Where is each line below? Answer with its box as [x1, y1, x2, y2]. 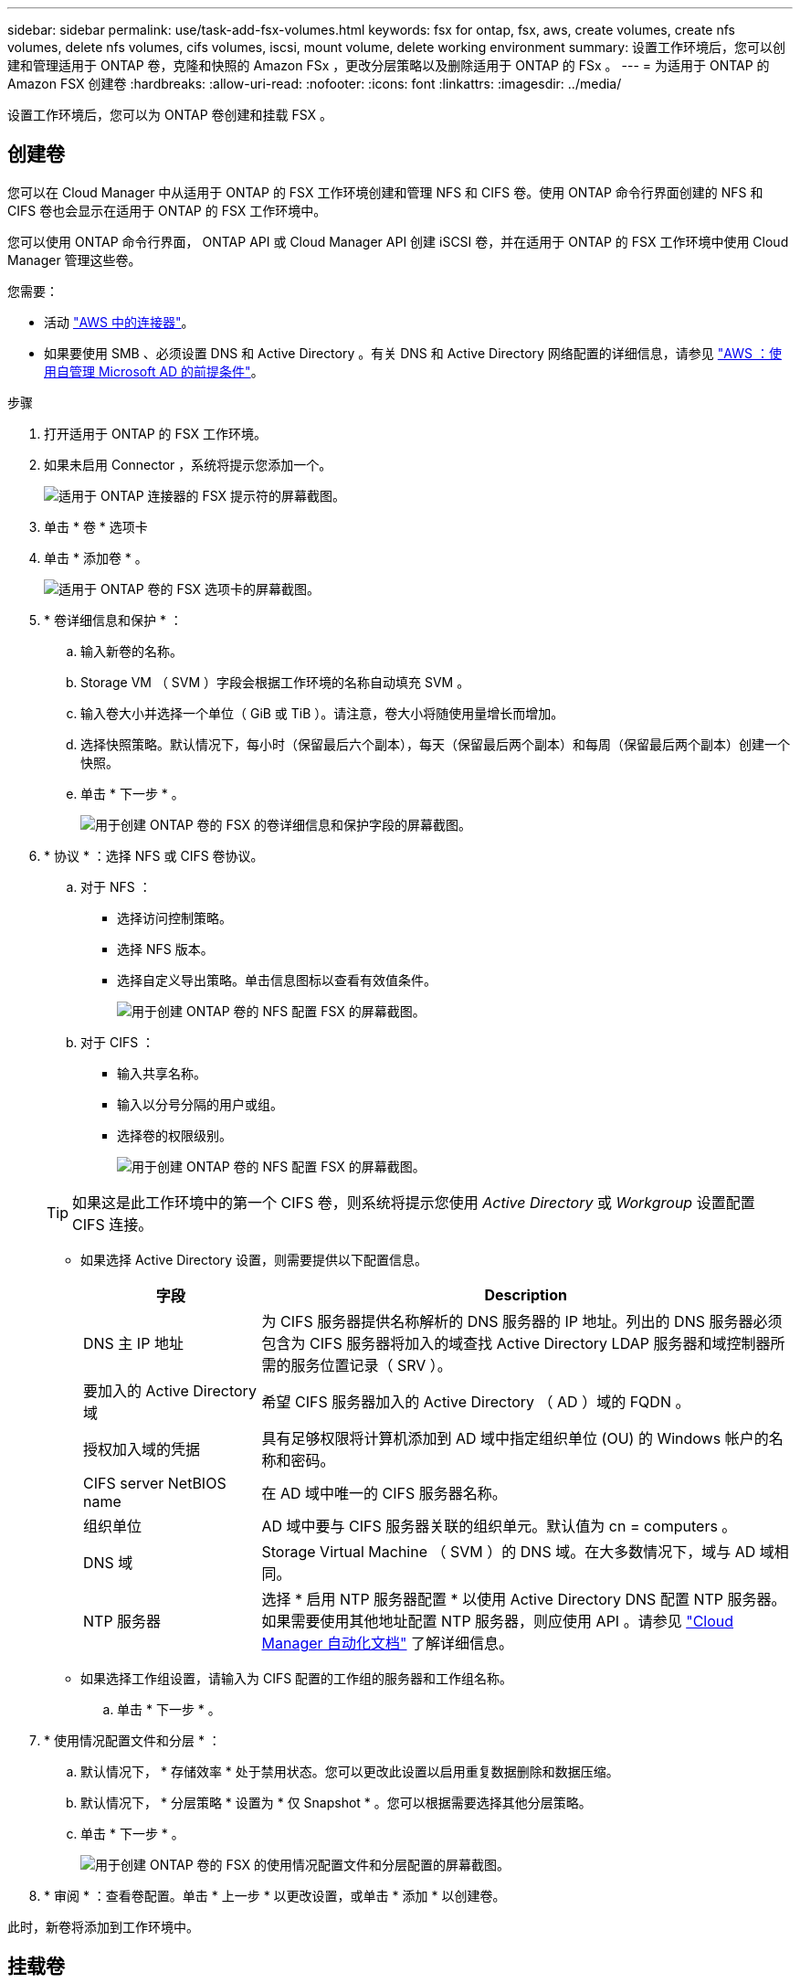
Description [484, 1285, 567, 1304]
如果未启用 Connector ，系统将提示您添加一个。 [44, 456, 332, 472]
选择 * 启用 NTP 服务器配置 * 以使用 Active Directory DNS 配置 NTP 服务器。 [261, 1589, 786, 1608]
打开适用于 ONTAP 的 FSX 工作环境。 [44, 425, 268, 441]
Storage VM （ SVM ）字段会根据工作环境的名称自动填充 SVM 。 [80, 673, 470, 690]
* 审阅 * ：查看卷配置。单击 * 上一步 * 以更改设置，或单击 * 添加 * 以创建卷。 [44, 1887, 506, 1903]
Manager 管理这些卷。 [7, 251, 142, 268]
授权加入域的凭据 [83, 1439, 201, 1458]
